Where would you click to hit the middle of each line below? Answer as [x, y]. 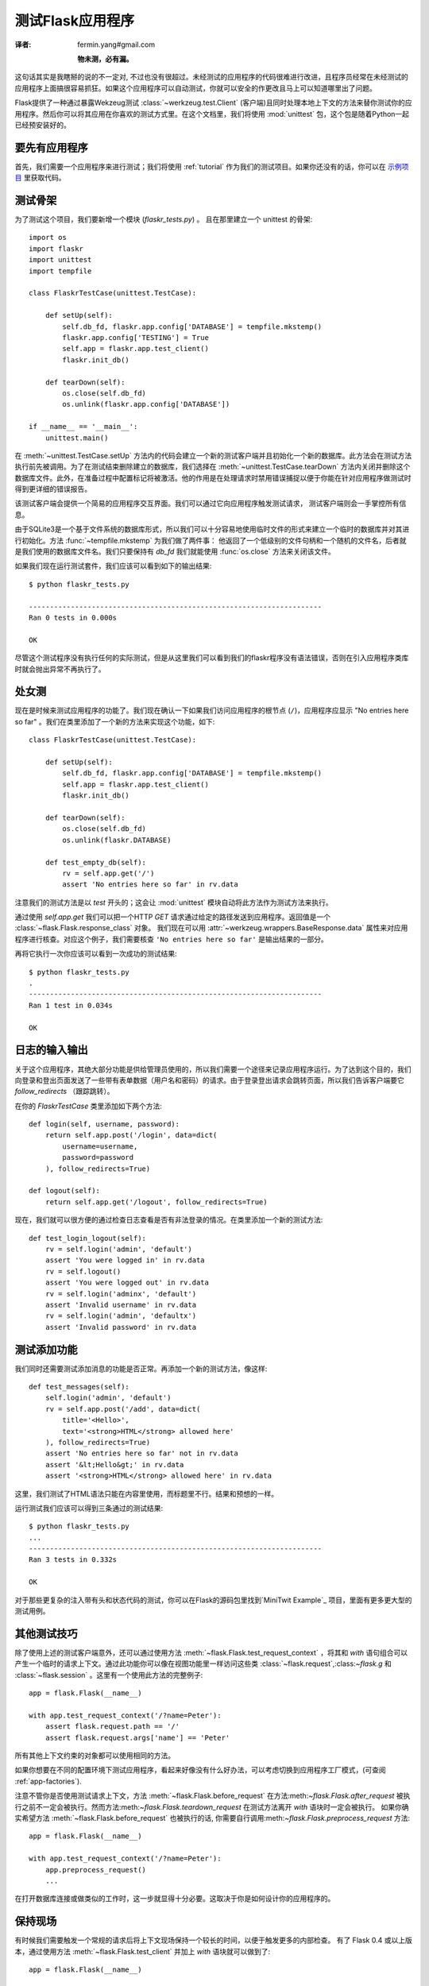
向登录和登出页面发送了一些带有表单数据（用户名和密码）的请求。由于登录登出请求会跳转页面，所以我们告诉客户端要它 [209, 1080]
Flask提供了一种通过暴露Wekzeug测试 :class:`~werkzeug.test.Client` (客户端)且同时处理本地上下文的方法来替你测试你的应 [213, 102]
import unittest [60, 260]
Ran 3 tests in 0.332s [73, 1560]
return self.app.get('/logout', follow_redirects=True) [156, 1202]
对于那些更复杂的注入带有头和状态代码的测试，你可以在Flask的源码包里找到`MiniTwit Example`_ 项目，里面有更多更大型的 [213, 1600]
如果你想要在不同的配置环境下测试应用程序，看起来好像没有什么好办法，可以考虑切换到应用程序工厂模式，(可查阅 [201, 1770]
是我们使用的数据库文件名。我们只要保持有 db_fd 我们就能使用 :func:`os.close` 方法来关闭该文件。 [175, 551]
